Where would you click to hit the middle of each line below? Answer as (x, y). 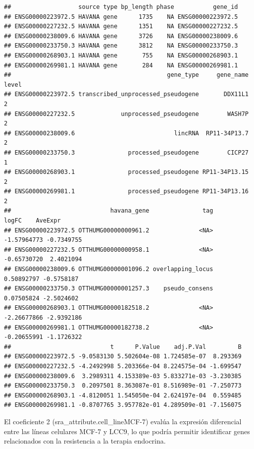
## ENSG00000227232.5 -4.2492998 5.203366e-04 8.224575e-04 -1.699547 (123, 366)
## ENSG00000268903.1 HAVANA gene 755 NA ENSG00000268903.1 (121, 55)
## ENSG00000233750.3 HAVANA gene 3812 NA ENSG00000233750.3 (121, 46)
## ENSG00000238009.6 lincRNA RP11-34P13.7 (126, 133)
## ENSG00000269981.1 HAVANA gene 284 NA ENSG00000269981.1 (121, 65)
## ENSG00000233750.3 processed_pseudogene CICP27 (126, 152)
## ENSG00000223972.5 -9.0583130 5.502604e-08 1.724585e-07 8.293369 (123, 357)
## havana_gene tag (109, 211)
